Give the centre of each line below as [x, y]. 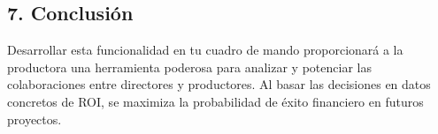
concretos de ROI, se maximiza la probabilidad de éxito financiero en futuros [215, 101]
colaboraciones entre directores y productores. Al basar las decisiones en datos [219, 84]
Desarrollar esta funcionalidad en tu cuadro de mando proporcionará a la [205, 50]
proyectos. [35, 119]
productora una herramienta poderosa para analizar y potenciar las [189, 67]
